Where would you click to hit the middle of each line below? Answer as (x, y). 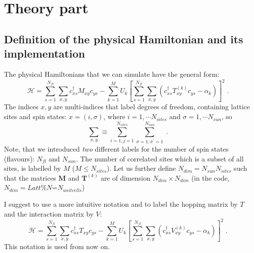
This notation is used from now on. (57, 246)
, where (114, 116)
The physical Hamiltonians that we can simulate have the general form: (112, 74)
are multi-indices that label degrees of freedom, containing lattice (152, 107)
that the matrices (30, 177)
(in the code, (210, 177)
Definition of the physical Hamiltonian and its (124, 39)
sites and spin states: (35, 116)
